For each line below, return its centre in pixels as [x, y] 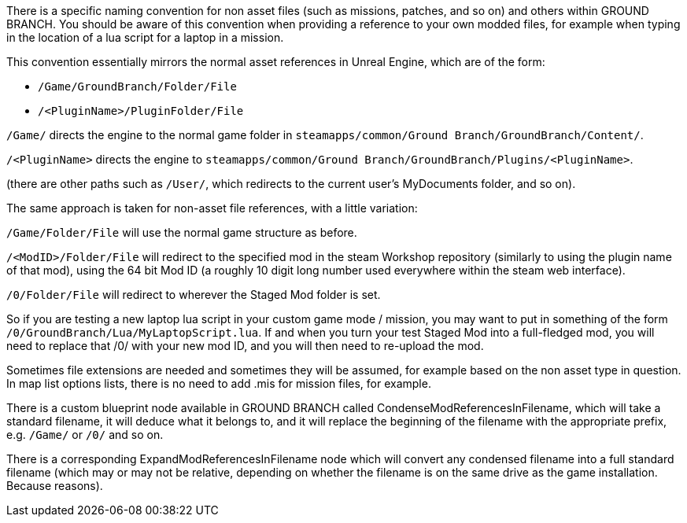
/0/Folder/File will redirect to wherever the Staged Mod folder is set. [194, 295]
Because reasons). [55, 486]
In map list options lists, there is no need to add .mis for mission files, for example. [219, 383]
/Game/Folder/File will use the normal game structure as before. [182, 232]
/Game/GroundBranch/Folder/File [137, 87]
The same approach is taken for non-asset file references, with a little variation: [212, 208]
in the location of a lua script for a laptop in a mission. [145, 37]
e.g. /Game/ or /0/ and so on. [85, 435]
